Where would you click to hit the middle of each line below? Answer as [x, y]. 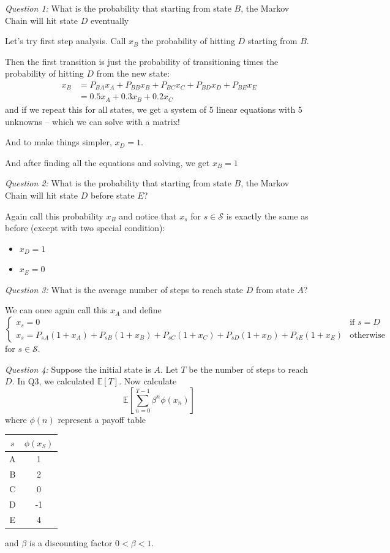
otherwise [367, 335]
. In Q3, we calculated [53, 381]
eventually [110, 20]
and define [142, 310]
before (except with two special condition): [85, 228]
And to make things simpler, [58, 142]
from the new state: [133, 73]
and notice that [148, 215]
